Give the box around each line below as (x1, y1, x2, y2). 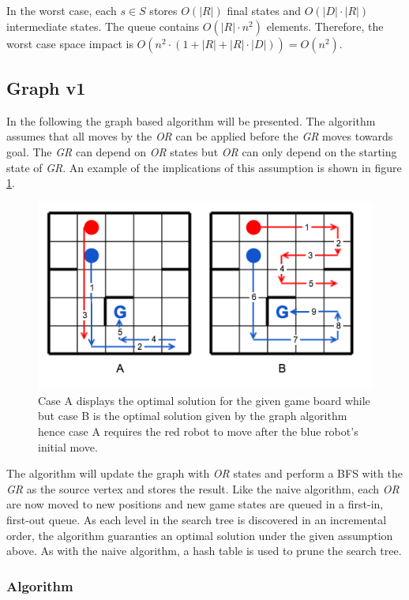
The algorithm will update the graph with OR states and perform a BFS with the (6, 465, 403, 482)
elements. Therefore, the (266, 17, 384, 34)
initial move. (38, 438, 98, 455)
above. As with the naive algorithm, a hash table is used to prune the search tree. (6, 542, 402, 559)
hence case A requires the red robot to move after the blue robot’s (38, 422, 358, 439)
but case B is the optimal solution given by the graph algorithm (38, 407, 347, 424)
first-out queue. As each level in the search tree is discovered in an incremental (6, 511, 387, 527)
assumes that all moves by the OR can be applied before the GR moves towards (6, 128, 393, 144)
